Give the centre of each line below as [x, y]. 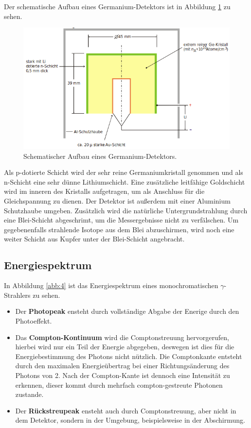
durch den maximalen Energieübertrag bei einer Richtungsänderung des [122, 366]
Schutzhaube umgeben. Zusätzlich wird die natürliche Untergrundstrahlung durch [126, 210]
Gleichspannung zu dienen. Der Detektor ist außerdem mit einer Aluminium [117, 201]
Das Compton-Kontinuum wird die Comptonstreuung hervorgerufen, [122, 337]
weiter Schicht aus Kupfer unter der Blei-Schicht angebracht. [94, 239]
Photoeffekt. [34, 321]
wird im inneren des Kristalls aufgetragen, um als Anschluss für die [104, 191]
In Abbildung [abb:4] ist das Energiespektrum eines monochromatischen [111, 285]
